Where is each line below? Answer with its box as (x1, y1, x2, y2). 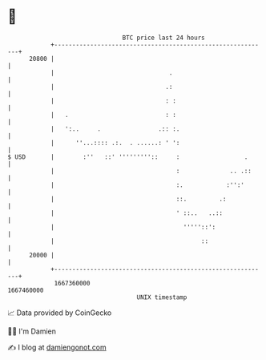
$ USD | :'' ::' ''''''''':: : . (7, 152, 248, 161)
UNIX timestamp (136, 293, 187, 301)
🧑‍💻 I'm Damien (7, 326, 57, 336)
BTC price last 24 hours (122, 34, 205, 42)
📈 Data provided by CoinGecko (7, 308, 112, 318)
